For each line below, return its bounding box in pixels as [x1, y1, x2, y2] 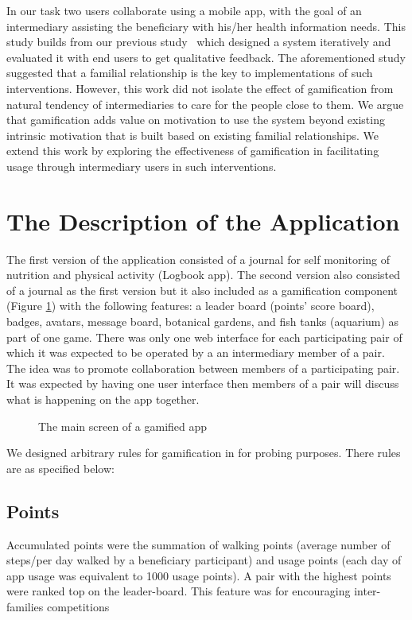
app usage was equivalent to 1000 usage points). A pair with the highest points [6, 567, 391, 583]
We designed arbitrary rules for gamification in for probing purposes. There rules [6, 444, 401, 461]
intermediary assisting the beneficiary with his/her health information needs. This [6, 17, 406, 34]
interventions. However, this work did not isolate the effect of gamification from [6, 79, 394, 96]
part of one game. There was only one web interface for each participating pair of [6, 328, 402, 345]
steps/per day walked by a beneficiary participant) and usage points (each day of [6, 552, 402, 568]
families [6, 598, 44, 614]
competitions [47, 598, 110, 614]
